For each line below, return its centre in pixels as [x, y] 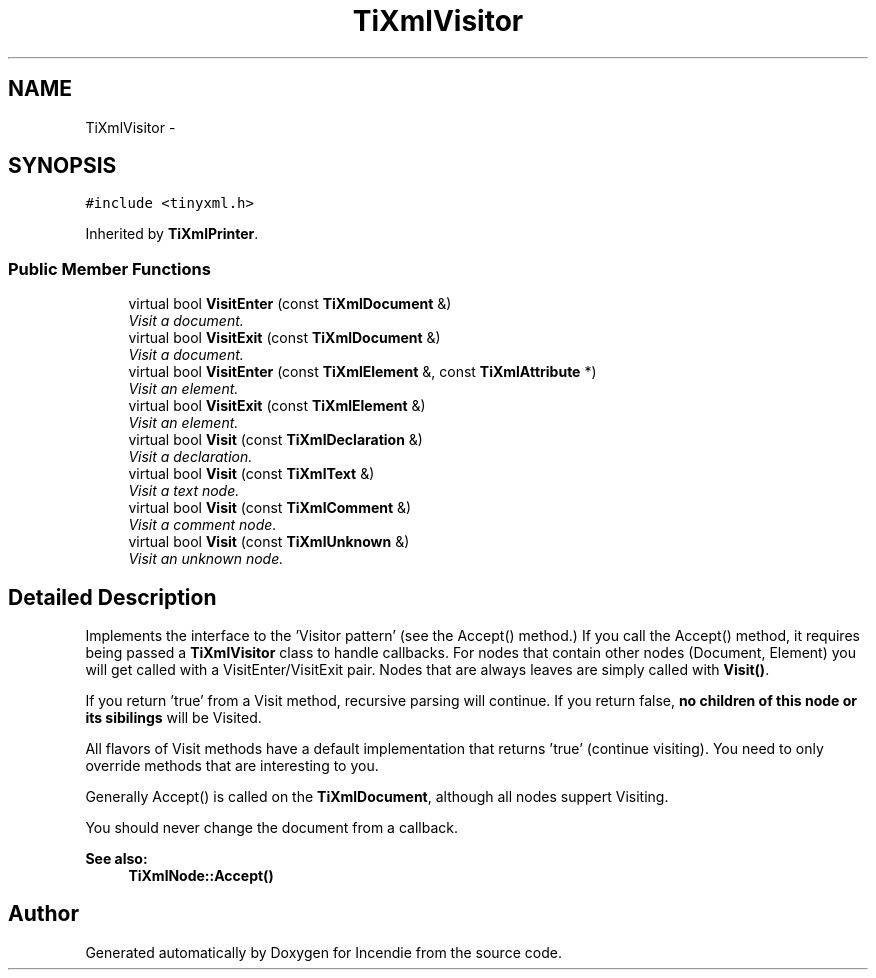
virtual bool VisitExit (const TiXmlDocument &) [284, 338]
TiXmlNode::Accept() [201, 876]
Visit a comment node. [202, 525]
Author [43, 914]
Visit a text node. [184, 491]
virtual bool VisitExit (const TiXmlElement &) [277, 406]
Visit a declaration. [190, 457]
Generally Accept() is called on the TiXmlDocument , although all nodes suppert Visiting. [377, 797]
